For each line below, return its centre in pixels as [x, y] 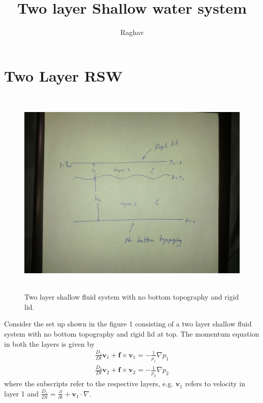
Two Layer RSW [63, 75]
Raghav [132, 32]
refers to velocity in [215, 383]
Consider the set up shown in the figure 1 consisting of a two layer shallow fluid [128, 324]
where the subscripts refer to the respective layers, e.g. [89, 383]
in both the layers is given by [50, 343]
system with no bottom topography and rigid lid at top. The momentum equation [132, 334]
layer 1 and [22, 393]
